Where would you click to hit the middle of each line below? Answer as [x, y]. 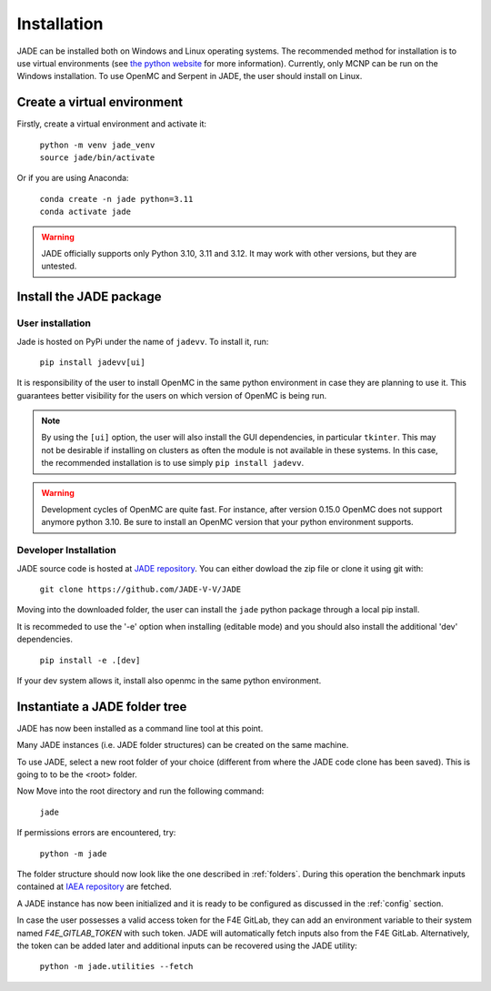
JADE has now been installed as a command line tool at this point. [140, 728]
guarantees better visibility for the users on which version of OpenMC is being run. [172, 395]
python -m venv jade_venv [97, 145]
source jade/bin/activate [97, 158]
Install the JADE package [89, 297]
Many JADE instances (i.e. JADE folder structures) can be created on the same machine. [183, 745]
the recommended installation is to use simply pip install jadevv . [173, 463]
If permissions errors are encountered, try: [96, 833]
